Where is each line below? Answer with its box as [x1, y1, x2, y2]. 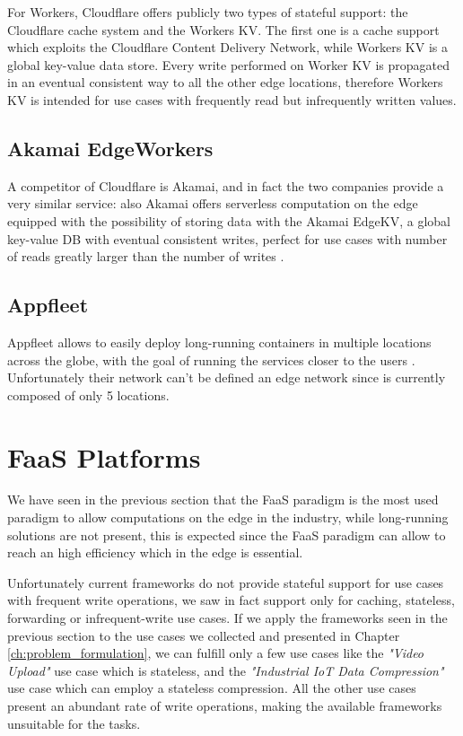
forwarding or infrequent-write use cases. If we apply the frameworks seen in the [7, 609, 448, 626]
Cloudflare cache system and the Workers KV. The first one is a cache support [7, 20, 440, 39]
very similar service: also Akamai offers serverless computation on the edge [7, 194, 418, 213]
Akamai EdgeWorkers [7, 134, 214, 162]
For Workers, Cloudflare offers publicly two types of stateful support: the [7, 3, 408, 21]
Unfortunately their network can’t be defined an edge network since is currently [7, 368, 446, 387]
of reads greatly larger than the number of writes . [7, 247, 284, 266]
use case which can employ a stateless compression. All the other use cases [7, 679, 416, 697]
